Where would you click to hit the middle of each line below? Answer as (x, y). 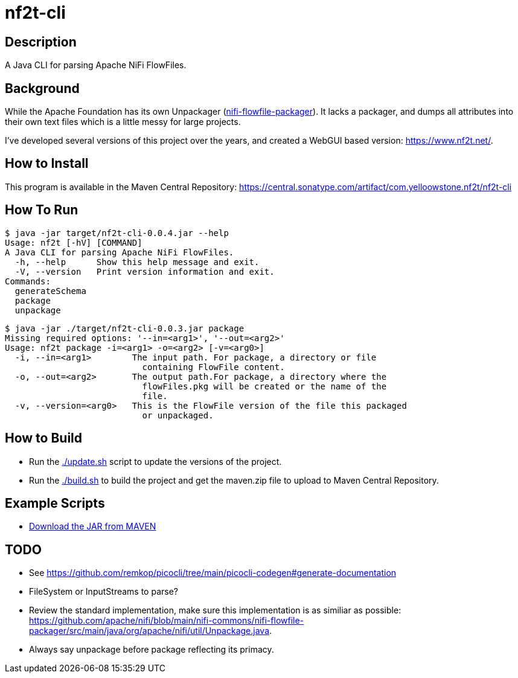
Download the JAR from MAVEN (93, 526)
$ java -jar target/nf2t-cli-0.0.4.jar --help (117, 233)
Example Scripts (55, 503)
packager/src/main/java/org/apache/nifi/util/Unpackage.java (149, 631)
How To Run (42, 210)
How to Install (47, 164)
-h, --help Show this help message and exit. (137, 262)
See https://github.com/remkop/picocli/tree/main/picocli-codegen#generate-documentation (213, 573)
